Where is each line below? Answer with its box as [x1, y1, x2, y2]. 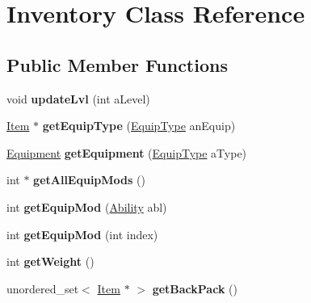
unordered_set [6, 280, 79, 297]
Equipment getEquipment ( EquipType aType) [6, 144, 247, 161]
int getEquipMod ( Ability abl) [6, 198, 167, 215]
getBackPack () [152, 280, 237, 297]
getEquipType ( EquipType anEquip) [42, 117, 236, 134]
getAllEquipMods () [33, 171, 145, 188]
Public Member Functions [6, 52, 228, 77]
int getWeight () [6, 253, 95, 270]
